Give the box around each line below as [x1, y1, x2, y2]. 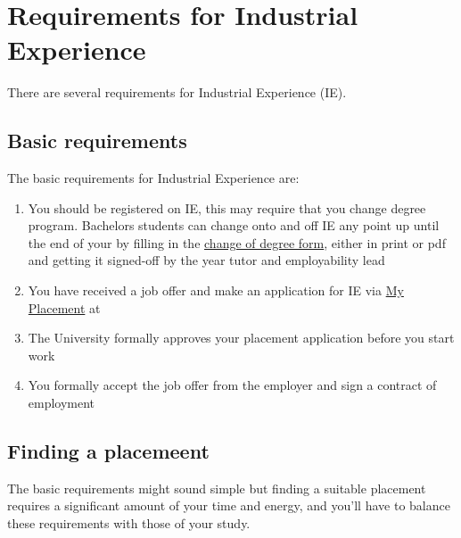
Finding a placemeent [7, 437, 210, 465]
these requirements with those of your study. [7, 514, 251, 533]
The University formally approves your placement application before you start [28, 328, 455, 347]
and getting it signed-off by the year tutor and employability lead [28, 251, 385, 269]
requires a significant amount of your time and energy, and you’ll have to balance [7, 496, 450, 515]
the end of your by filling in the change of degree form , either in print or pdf [28, 233, 446, 252]
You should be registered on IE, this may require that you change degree [28, 198, 426, 217]
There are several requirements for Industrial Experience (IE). [7, 83, 347, 102]
